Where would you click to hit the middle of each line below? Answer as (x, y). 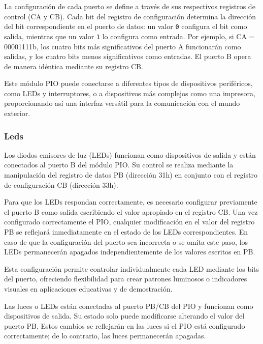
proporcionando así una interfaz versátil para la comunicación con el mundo (122, 103)
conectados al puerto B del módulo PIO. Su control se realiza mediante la (119, 165)
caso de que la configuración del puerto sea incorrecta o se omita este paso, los (126, 241)
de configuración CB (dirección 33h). (61, 184)
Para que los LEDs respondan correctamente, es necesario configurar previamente (131, 202)
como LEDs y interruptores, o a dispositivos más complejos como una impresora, (130, 93)
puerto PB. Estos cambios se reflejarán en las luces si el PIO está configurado (125, 325)
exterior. (17, 113)
